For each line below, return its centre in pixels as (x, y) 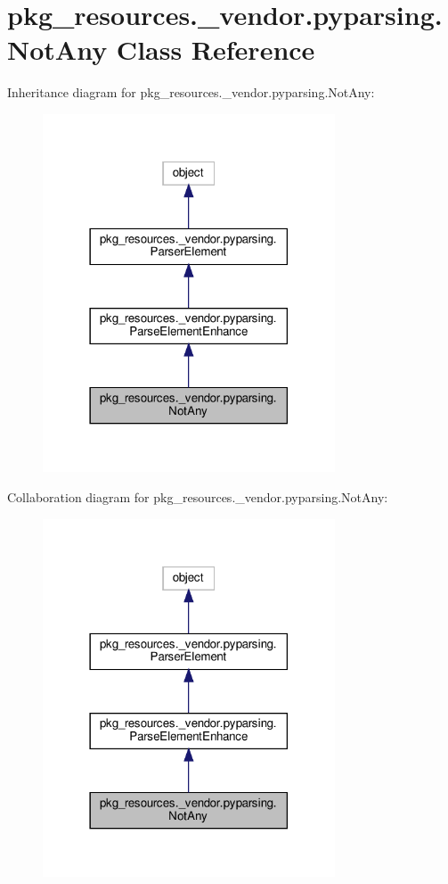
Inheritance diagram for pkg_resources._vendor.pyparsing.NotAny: (191, 92)
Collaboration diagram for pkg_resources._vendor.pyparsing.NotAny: (198, 497)
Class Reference (216, 50)
